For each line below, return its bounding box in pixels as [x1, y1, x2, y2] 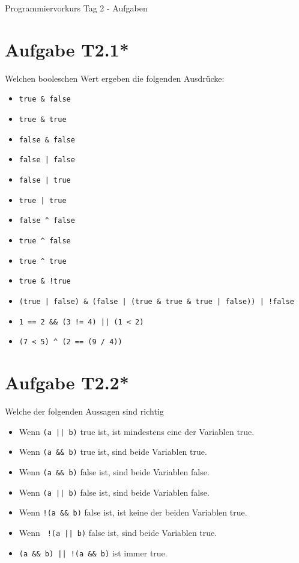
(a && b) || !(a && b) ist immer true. [19, 546, 168, 559]
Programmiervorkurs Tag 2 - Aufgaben [5, 2, 148, 14]
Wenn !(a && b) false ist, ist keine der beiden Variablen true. [19, 506, 247, 519]
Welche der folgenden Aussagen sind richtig [5, 404, 164, 417]
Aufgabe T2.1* [5, 37, 129, 61]
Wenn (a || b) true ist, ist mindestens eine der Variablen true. [19, 425, 255, 437]
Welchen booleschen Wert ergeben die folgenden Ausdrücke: [5, 72, 225, 84]
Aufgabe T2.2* [5, 370, 129, 395]
